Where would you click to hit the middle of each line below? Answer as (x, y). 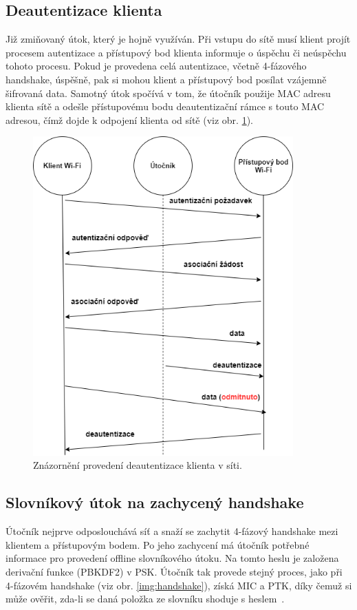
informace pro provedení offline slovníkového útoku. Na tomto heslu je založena (172, 558)
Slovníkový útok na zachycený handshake (155, 502)
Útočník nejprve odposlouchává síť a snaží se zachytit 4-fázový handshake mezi (172, 531)
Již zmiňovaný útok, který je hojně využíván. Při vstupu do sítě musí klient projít (178, 39)
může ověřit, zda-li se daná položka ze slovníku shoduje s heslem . (145, 599)
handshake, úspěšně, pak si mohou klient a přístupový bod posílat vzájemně (166, 79)
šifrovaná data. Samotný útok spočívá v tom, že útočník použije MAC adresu (168, 93)
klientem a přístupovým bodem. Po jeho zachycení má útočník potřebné (158, 544)
